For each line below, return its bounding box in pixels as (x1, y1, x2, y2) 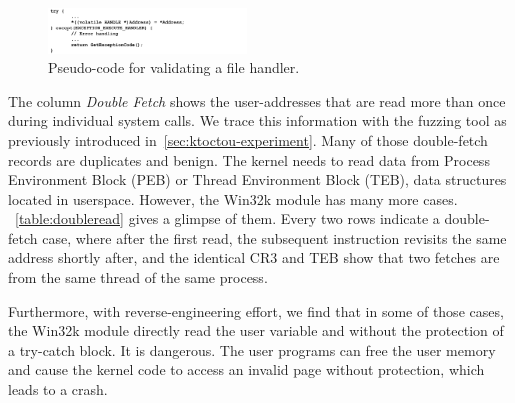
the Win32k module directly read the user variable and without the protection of (8, 320, 504, 341)
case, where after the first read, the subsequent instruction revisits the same (42, 227, 507, 248)
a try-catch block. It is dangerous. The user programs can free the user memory (8, 339, 496, 360)
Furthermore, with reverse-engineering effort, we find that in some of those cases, (8, 300, 504, 321)
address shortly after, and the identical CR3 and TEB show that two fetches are (8, 247, 500, 268)
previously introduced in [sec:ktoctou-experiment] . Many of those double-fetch (8, 129, 488, 150)
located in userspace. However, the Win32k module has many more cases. (8, 188, 458, 209)
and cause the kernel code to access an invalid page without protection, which (8, 359, 485, 380)
